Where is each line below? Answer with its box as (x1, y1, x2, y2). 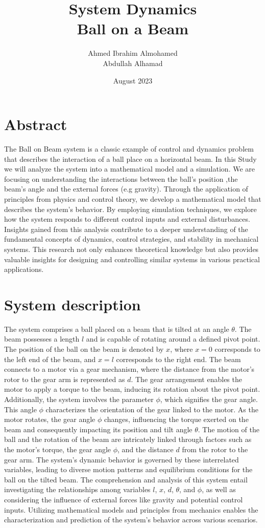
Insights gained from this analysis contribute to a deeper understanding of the (4, 223, 248, 234)
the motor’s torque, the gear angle (4, 444, 111, 454)
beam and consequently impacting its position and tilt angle (4, 424, 192, 434)
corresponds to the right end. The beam (116, 353, 241, 364)
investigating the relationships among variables (4, 484, 151, 495)
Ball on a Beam (77, 18, 189, 39)
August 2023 (113, 75, 153, 86)
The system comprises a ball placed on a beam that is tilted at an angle (4, 323, 229, 334)
